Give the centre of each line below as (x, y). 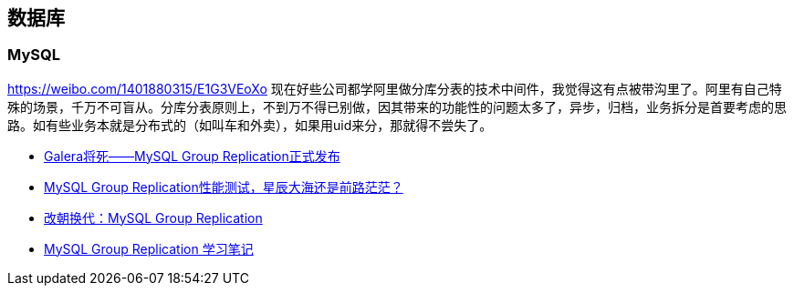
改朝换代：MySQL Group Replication (153, 217)
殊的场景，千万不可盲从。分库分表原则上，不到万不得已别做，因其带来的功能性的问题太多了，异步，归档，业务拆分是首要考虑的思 (397, 106)
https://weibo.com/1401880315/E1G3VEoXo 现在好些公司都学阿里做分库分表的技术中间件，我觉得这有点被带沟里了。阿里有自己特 (395, 88)
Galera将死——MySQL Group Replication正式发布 (192, 156)
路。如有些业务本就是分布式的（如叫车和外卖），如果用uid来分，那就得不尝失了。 (250, 125)
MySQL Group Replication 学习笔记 (149, 248)
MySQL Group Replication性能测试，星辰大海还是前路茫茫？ (224, 187)
